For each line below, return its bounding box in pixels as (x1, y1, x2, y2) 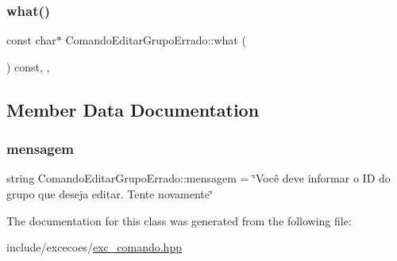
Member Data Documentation (6, 97, 260, 121)
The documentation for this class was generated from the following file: (6, 212, 352, 228)
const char (6, 32, 56, 48)
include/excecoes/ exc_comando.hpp (6, 239, 182, 255)
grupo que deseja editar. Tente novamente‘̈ (6, 186, 213, 202)
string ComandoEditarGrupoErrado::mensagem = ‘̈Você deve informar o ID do (6, 170, 391, 186)
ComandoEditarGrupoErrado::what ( (65, 32, 246, 48)
